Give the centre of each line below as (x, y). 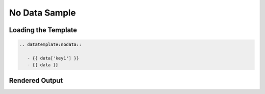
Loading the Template (43, 30)
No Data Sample (42, 13)
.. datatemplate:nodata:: (51, 45)
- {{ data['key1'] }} (53, 58)
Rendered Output (36, 80)
